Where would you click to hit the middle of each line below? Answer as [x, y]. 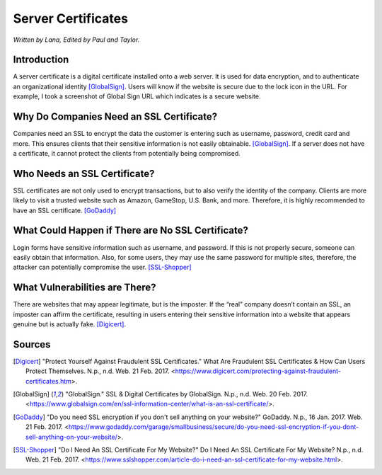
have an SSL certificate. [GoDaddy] [65, 210]
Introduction [41, 60]
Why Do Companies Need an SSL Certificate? [115, 117]
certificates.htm [49, 381]
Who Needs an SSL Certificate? [84, 173]
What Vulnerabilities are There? [85, 288]
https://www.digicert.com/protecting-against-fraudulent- [258, 371]
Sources [32, 344]
